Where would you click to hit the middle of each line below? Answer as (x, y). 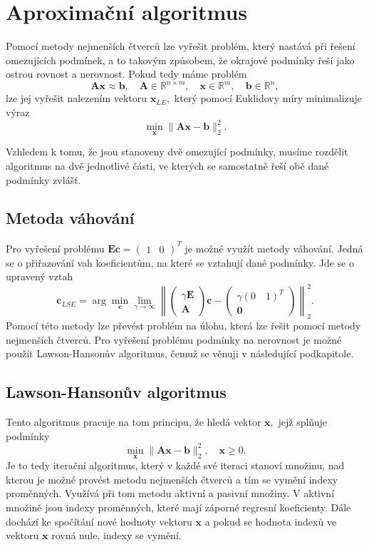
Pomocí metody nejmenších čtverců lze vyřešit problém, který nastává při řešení (181, 46)
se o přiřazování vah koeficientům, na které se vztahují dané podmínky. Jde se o (180, 262)
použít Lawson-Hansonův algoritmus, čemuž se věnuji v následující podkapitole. (180, 353)
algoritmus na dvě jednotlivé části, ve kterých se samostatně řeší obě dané (167, 165)
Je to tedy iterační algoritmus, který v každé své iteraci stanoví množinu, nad (175, 465)
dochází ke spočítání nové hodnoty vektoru (99, 521)
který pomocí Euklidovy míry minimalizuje (268, 98)
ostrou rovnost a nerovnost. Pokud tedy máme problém (126, 74)
